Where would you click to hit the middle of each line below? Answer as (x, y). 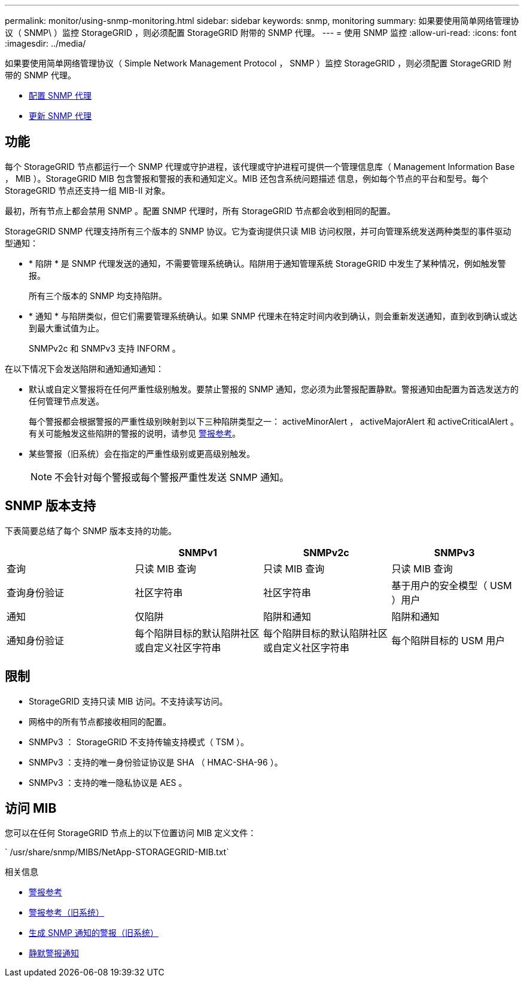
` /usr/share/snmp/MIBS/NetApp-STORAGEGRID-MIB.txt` (117, 852)
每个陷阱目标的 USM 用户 (448, 640)
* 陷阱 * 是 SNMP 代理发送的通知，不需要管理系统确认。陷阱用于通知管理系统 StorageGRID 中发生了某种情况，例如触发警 (267, 263)
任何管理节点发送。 (66, 401)
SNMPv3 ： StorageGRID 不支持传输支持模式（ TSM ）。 (139, 742)
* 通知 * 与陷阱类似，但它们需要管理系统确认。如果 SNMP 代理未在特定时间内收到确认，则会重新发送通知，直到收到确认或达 (273, 316)
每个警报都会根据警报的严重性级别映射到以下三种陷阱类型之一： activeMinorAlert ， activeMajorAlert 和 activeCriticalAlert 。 (274, 421)
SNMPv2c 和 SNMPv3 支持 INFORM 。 (105, 348)
